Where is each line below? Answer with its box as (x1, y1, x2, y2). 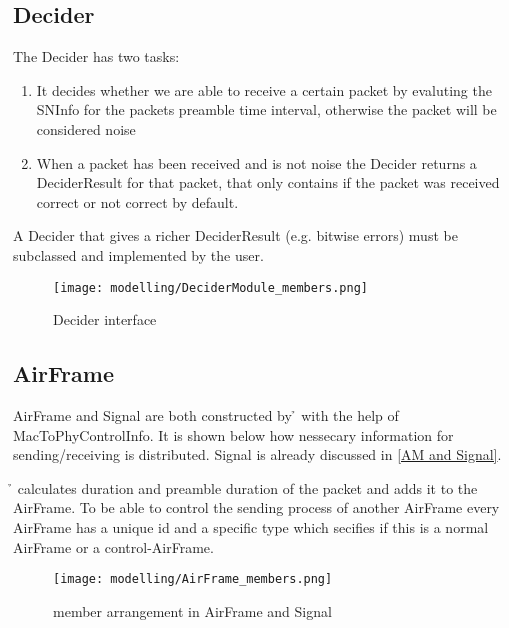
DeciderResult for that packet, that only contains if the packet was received (36, 172, 500, 193)
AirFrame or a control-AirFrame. (13, 536, 214, 557)
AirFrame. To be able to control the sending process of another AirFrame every (13, 497, 500, 518)
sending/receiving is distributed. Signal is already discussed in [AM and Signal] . (13, 444, 502, 465)
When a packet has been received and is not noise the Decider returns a (36, 152, 477, 173)
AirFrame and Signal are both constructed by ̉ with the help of (13, 405, 399, 425)
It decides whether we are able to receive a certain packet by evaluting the (36, 79, 492, 100)
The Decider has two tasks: (13, 46, 180, 67)
